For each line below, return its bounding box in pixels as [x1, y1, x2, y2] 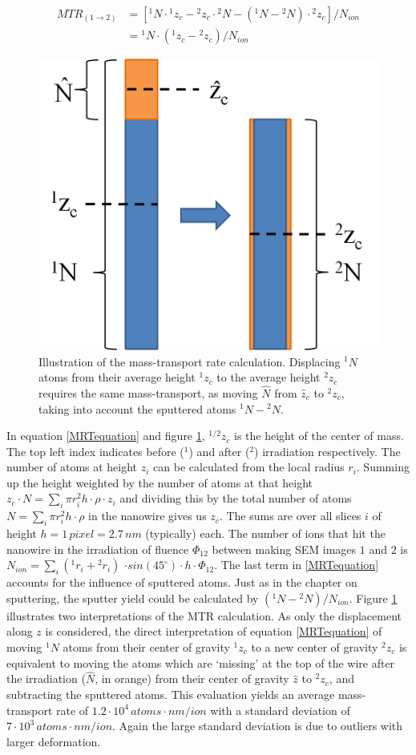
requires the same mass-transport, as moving [38, 384, 258, 401]
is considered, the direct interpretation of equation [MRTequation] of [45, 623, 382, 640]
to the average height [216, 369, 321, 386]
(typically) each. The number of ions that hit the [145, 525, 386, 542]
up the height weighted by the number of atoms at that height [6, 474, 313, 491]
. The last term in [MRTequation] [214, 556, 379, 573]
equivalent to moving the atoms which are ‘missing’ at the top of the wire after [6, 654, 395, 671]
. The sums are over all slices [219, 507, 361, 524]
